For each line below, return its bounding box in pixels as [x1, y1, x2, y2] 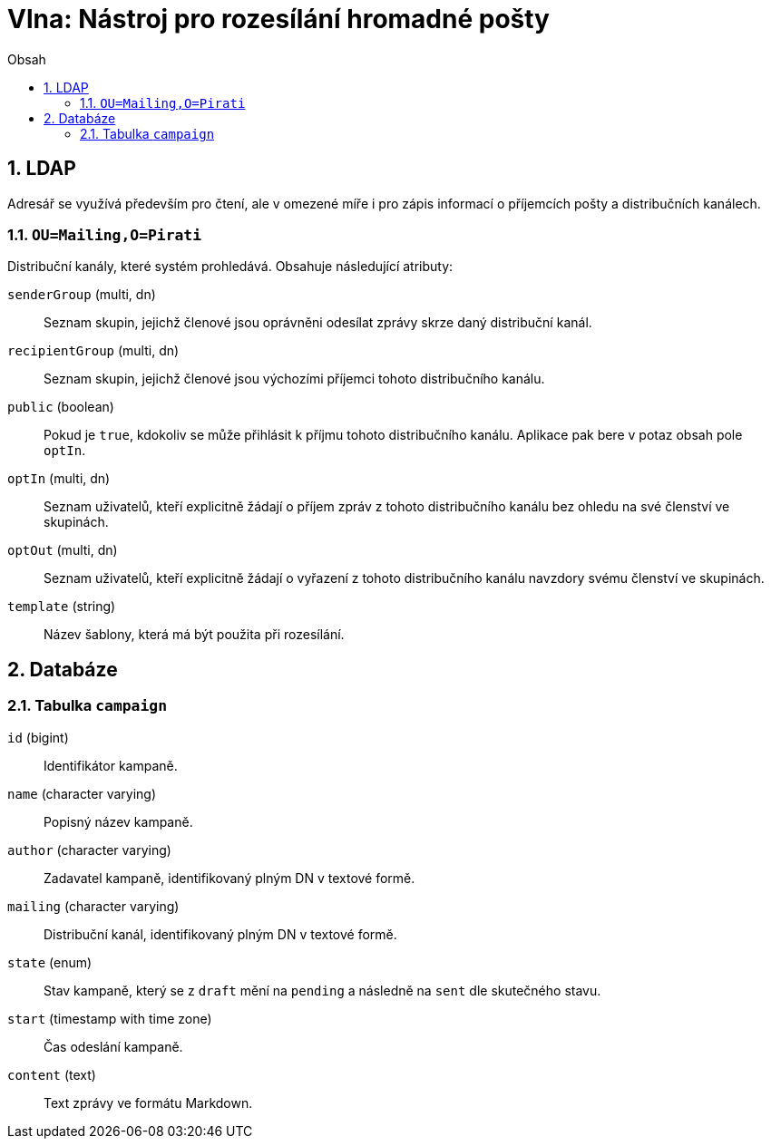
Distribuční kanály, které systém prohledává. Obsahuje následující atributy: [7, 258, 454, 275]
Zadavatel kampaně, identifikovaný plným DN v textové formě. [44, 869, 415, 886]
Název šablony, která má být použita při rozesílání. [44, 626, 345, 643]
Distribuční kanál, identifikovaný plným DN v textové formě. [44, 926, 397, 942]
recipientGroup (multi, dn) [7, 343, 180, 359]
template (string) [7, 598, 116, 615]
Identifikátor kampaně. [44, 757, 178, 773]
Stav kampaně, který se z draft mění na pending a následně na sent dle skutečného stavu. [44, 982, 601, 998]
